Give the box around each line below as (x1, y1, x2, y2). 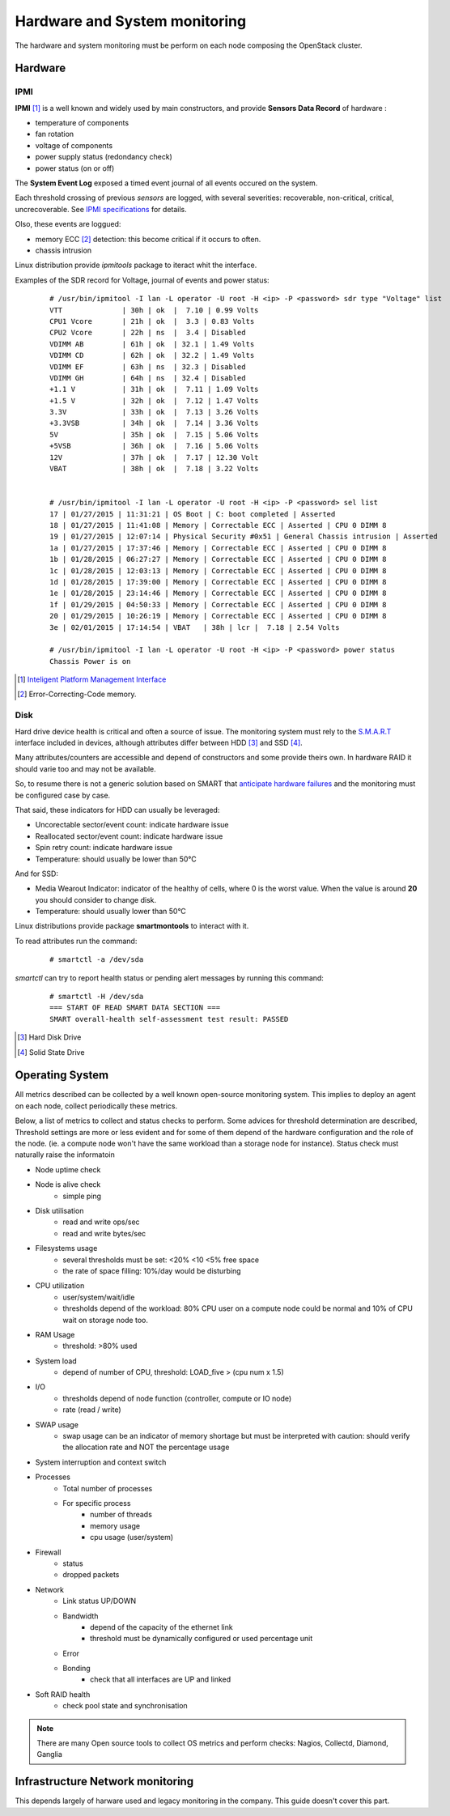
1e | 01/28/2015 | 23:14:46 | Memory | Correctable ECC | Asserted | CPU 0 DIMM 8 (49, 589, 387, 598)
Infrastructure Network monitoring (15, 1775, 194, 1788)
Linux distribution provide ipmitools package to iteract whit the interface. (15, 260, 257, 270)
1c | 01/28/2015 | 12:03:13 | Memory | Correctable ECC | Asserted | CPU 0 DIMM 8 (49, 566, 387, 575)
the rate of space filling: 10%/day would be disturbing (62, 1265, 242, 1275)
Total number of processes (62, 1483, 153, 1493)
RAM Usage (35, 1329, 75, 1339)
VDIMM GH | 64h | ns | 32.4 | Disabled (49, 373, 246, 382)
